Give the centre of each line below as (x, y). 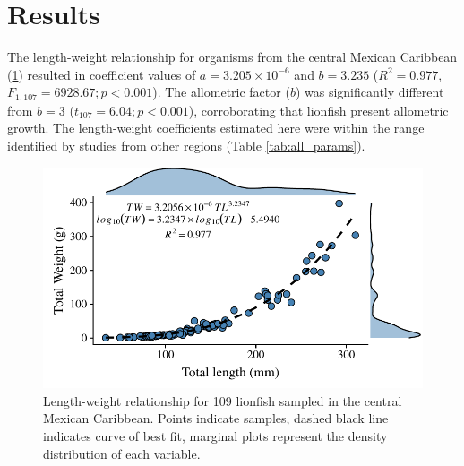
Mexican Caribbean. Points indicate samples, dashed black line (216, 418)
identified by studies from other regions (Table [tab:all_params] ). (186, 145)
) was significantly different (369, 92)
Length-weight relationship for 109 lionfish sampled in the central (223, 400)
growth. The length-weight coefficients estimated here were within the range (216, 128)
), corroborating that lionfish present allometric (318, 110)
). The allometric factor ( (221, 92)
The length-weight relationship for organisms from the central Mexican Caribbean (232, 57)
